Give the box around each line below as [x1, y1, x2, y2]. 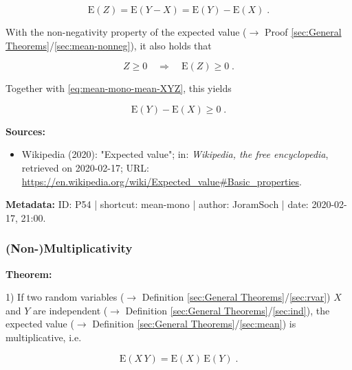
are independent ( [33, 303, 108, 317]
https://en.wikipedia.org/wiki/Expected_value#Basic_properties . [21, 174, 302, 188]
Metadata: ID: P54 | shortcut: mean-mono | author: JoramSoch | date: [5, 197, 309, 211]
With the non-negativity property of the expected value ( [5, 25, 247, 38]
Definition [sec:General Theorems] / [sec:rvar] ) [142, 290, 331, 304]
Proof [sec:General [264, 25, 342, 38]
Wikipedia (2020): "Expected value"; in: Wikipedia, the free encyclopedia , [21, 147, 329, 161]
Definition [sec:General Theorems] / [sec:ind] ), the [125, 303, 330, 317]
